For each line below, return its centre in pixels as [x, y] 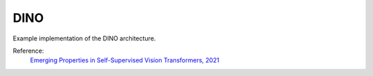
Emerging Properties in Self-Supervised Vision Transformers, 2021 [125, 60]
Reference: [28, 51]
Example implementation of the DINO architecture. [84, 38]
